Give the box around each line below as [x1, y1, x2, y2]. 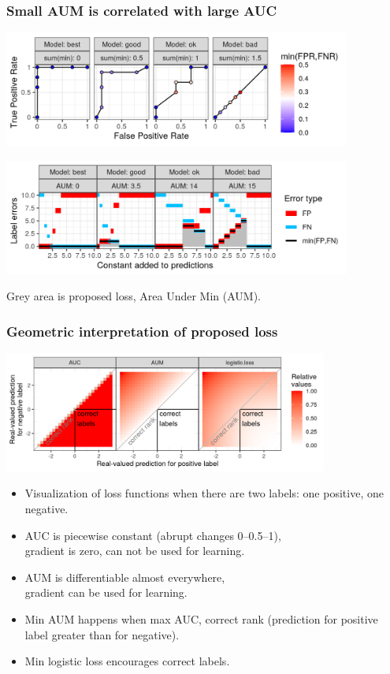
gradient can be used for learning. [24, 584, 188, 601]
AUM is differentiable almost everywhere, [24, 568, 225, 585]
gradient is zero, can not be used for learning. [24, 542, 245, 559]
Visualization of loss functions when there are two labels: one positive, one [24, 485, 384, 501]
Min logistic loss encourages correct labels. [24, 653, 230, 669]
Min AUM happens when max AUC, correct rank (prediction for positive [24, 610, 378, 627]
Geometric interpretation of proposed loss [6, 321, 278, 341]
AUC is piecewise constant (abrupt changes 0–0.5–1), [24, 527, 281, 543]
